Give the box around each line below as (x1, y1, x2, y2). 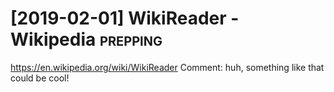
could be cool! (10, 72, 70, 84)
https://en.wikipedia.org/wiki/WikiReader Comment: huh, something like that (10, 61, 325, 73)
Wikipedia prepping (10, 28, 163, 51)
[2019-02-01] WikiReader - (10, 7, 240, 30)
